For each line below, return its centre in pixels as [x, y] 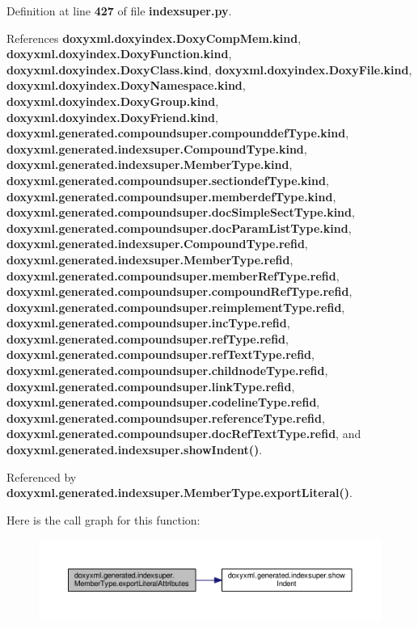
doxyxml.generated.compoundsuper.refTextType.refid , [160, 354]
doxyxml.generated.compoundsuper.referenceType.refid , [166, 417]
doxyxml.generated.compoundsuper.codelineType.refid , [163, 402]
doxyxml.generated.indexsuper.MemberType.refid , [150, 259]
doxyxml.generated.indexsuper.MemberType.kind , [150, 164]
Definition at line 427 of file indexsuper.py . [119, 11]
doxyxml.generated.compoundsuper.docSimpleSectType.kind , [181, 212]
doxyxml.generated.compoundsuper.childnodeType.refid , [167, 371]
